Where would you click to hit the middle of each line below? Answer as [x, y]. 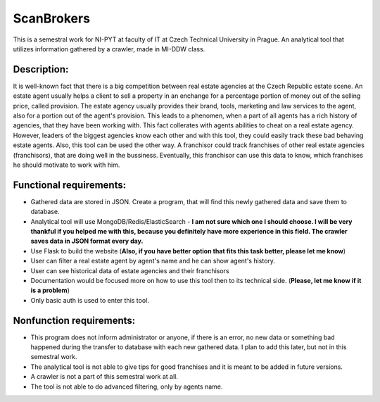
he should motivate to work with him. [66, 165]
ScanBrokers [52, 18]
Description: [41, 69]
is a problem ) [50, 290]
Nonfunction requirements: [74, 320]
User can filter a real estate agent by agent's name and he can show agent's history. [153, 261]
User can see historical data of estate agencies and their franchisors [130, 270]
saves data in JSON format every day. [87, 241]
